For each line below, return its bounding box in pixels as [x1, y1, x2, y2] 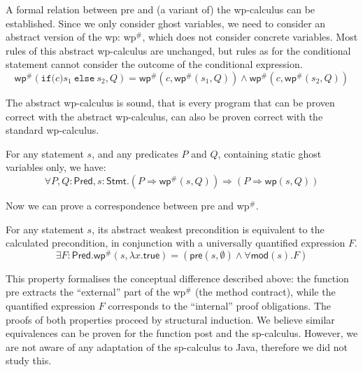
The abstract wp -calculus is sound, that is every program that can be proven [6, 95, 335, 109]
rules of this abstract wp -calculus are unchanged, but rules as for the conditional [6, 43, 351, 57]
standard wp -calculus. [6, 123, 99, 137]
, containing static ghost [218, 146, 322, 160]
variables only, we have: [6, 160, 106, 174]
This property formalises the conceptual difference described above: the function [6, 270, 349, 285]
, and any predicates [92, 146, 178, 160]
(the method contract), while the [194, 284, 336, 299]
